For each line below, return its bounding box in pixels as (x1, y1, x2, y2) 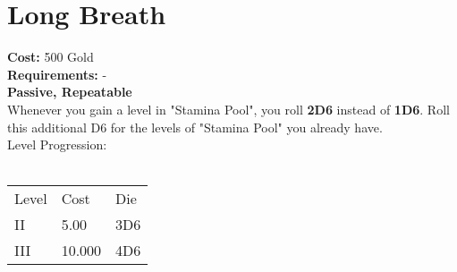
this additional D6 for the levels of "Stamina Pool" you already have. (7, 117, 383, 136)
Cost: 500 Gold (7, 47, 94, 66)
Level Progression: (7, 135, 107, 154)
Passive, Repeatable (7, 82, 132, 101)
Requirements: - (7, 64, 107, 83)
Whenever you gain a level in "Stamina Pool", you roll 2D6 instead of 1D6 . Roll (7, 99, 450, 118)
